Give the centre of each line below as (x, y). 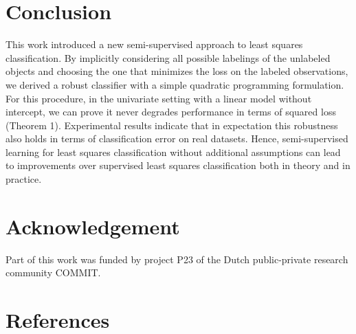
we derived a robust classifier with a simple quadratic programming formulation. (175, 84)
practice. (24, 179)
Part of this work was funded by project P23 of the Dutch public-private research (177, 259)
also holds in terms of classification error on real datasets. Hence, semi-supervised (177, 138)
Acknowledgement (93, 226)
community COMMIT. (53, 272)
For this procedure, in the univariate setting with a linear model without (159, 98)
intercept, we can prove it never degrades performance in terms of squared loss (171, 112)
